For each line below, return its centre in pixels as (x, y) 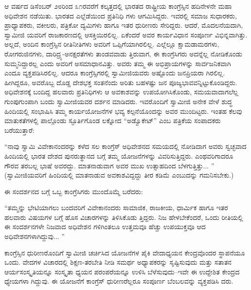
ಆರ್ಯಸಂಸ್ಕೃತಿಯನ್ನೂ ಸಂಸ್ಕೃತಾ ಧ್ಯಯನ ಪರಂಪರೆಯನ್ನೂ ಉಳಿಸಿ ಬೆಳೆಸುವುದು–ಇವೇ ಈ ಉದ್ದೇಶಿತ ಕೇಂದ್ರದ (122, 271)
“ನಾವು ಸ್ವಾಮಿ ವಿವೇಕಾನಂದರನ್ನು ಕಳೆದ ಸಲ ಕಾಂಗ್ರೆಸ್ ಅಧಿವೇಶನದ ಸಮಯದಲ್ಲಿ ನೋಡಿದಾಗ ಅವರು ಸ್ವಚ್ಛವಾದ (125, 146)
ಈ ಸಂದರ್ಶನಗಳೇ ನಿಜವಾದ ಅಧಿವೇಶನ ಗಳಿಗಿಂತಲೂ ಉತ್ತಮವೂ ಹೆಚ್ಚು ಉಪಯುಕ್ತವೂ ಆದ (105, 227)
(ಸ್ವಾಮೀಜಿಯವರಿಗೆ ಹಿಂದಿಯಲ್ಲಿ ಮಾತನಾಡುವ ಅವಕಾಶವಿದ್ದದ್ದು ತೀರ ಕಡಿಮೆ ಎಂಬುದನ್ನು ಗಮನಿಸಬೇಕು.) (119, 175)
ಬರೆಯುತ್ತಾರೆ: (19, 130)
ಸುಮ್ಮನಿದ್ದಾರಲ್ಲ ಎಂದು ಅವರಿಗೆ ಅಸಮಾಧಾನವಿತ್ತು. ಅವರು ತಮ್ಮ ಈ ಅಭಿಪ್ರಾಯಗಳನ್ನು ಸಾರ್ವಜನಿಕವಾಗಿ (118, 63)
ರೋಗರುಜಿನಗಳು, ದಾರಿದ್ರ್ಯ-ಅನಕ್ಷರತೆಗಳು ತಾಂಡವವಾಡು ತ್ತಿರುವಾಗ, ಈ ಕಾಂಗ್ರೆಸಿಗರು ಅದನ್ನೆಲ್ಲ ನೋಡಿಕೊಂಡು (123, 53)
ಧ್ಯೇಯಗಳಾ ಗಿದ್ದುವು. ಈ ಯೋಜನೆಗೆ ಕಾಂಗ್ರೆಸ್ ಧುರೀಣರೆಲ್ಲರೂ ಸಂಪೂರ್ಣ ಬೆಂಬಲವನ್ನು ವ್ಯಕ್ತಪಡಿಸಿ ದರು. (119, 281)
